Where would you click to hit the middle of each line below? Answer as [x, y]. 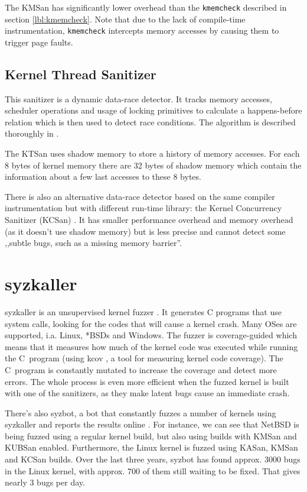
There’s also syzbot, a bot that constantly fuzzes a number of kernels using [141, 412]
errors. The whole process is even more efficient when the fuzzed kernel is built [147, 381]
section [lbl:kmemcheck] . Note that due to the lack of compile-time [125, 19]
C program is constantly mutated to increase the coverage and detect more [141, 369]
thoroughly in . [32, 133]
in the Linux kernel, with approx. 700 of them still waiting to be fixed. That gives [153, 470]
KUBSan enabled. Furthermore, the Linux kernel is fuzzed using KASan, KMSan [151, 447]
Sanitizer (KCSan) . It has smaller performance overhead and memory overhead [149, 220]
